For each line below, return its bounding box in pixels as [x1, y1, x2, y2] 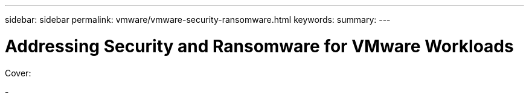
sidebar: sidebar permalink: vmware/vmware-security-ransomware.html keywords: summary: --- [5, 14, 391, 25]
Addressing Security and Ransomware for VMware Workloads [5, 35, 514, 57]
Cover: [5, 67, 31, 78]
